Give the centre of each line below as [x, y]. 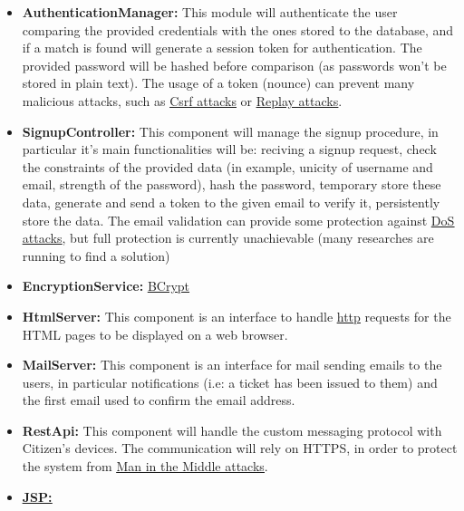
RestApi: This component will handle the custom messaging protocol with [232, 430]
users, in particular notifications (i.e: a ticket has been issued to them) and [230, 382]
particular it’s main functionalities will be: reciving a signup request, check [229, 149]
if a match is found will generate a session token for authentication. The [222, 48]
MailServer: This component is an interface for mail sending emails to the [232, 365]
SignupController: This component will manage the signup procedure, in [230, 131]
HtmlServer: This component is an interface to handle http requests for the [237, 316]
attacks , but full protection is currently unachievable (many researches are [228, 238]
